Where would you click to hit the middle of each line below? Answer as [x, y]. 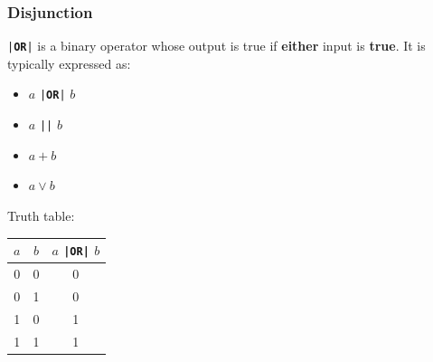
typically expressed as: [69, 63]
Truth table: [41, 215]
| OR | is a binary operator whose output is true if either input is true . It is [216, 46]
